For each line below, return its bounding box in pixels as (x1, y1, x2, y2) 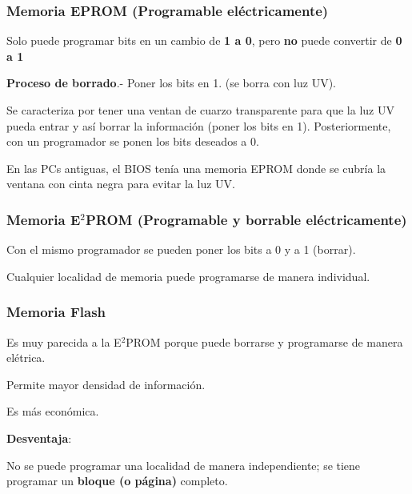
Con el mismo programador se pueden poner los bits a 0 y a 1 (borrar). (6, 241, 356, 258)
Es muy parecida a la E (6, 333, 122, 350)
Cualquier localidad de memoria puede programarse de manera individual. (6, 267, 370, 284)
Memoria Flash (6, 302, 106, 322)
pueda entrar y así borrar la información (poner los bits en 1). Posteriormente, (6, 117, 391, 134)
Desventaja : (6, 429, 72, 446)
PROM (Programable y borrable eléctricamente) (85, 209, 407, 229)
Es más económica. (6, 403, 99, 420)
